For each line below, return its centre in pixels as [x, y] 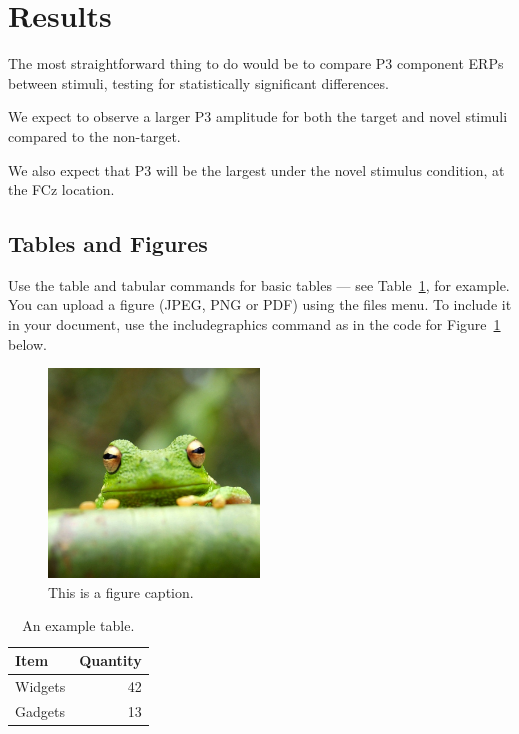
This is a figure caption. [121, 591]
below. [27, 343]
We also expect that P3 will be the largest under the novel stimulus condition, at [256, 169]
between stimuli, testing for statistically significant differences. [198, 82]
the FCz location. [61, 189]
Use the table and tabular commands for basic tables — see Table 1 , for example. [259, 284]
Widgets [40, 685]
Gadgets [40, 710]
